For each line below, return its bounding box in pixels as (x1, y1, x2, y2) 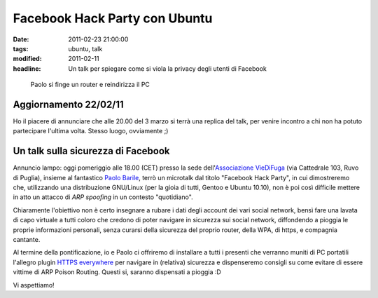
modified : (13, 55, 42, 63)
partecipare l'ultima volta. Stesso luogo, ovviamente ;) (13, 127, 169, 135)
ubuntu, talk (68, 44, 103, 53)
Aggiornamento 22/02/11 (13, 98, 124, 110)
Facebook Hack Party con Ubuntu (13, 11, 213, 26)
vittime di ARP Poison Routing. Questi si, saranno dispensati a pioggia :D (13, 268, 222, 276)
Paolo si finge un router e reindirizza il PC (30, 81, 150, 89)
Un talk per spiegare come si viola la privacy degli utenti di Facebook (68, 64, 267, 73)
